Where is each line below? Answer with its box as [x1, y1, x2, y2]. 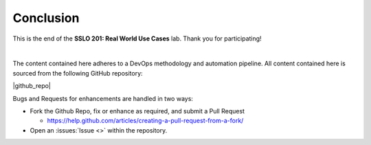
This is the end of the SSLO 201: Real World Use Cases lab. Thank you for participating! [12, 34, 262, 43]
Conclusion [12, 10, 80, 25]
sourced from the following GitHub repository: [12, 69, 144, 77]
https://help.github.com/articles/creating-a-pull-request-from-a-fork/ [47, 117, 244, 125]
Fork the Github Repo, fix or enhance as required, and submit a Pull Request [30, 107, 245, 115]
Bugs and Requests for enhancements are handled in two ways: [12, 94, 194, 102]
